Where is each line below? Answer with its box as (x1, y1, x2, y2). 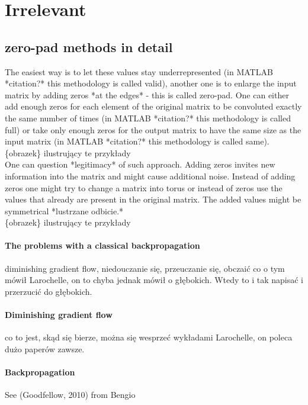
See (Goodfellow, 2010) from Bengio (5, 388, 136, 401)
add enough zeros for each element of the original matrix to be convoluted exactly (5, 100, 302, 112)
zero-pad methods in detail (5, 37, 173, 56)
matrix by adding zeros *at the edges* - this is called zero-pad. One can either (5, 88, 289, 101)
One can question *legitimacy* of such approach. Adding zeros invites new (5, 158, 275, 171)
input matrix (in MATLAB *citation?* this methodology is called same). (5, 135, 269, 147)
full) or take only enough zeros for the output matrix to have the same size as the (5, 123, 301, 136)
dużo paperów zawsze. (5, 342, 85, 355)
